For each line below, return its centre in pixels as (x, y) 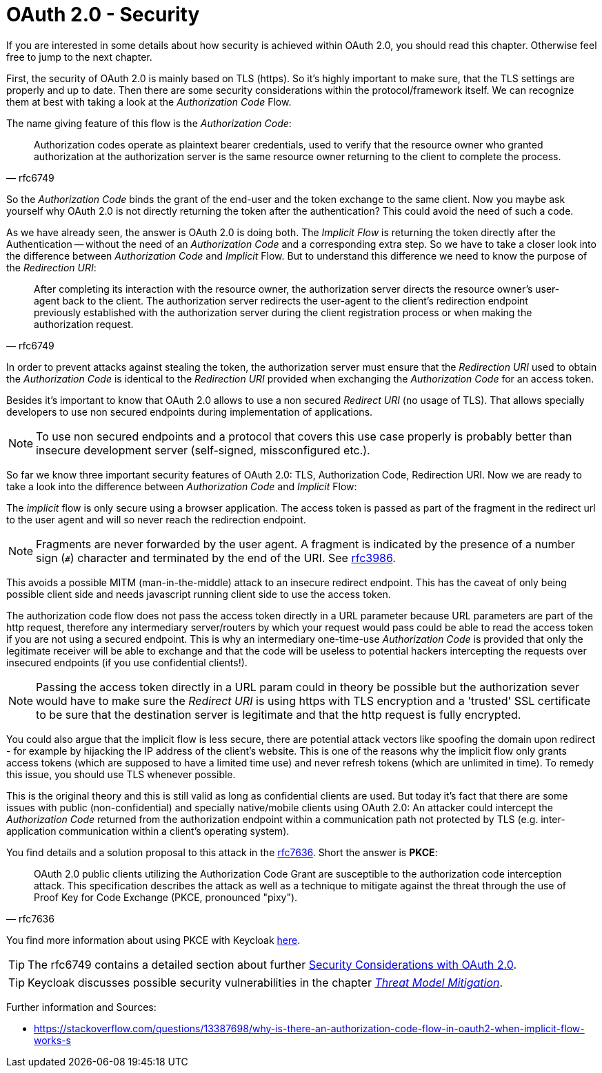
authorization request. (84, 324)
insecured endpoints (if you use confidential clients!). (127, 662)
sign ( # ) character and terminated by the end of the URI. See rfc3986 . (216, 558)
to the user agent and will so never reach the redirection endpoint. (156, 519)
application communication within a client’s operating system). (148, 831)
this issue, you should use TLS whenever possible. (121, 774)
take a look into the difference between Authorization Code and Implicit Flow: (182, 486)
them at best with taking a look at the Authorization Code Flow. (149, 101)
